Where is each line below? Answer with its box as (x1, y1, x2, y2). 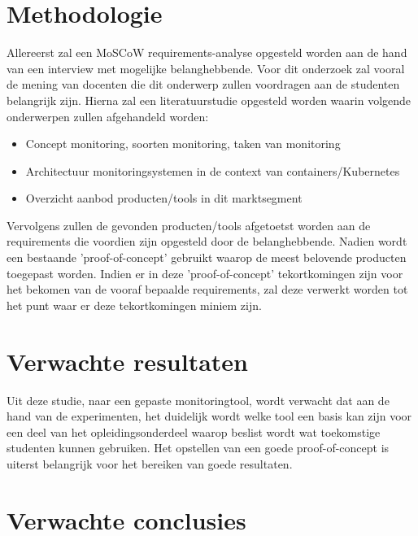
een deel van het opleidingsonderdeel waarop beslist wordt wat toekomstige (7, 423, 381, 440)
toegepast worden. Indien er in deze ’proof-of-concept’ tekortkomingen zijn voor (7, 264, 403, 281)
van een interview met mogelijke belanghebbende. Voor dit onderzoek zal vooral (7, 59, 405, 76)
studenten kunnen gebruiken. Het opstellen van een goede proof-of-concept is (7, 439, 390, 456)
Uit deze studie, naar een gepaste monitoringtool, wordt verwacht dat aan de (7, 391, 390, 408)
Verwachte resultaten (7, 344, 248, 377)
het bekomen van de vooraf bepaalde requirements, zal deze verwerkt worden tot (7, 281, 408, 298)
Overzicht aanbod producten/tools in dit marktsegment (25, 190, 303, 207)
